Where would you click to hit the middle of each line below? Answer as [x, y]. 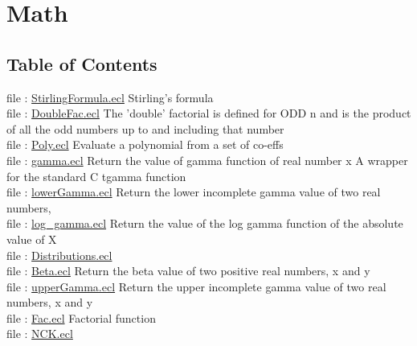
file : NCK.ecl [40, 334]
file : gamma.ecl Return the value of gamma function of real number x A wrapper [207, 160]
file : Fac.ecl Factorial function [81, 317]
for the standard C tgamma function [96, 176]
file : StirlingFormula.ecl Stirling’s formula [110, 97]
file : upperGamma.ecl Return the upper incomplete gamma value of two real [196, 286]
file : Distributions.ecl [59, 255]
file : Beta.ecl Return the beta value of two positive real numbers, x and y [188, 271]
